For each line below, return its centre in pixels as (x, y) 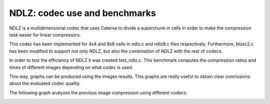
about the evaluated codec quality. (45, 83)
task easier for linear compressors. (45, 34)
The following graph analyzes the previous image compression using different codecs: (98, 92)
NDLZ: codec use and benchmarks (82, 13)
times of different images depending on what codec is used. (71, 67)
